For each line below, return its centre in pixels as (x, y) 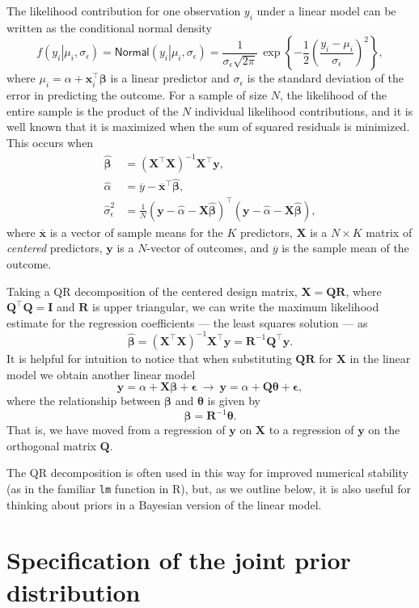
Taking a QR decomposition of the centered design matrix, (152, 291)
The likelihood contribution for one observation (124, 11)
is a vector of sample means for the (136, 232)
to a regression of (311, 430)
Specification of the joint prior (179, 560)
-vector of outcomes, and (208, 248)
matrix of (389, 232)
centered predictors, (55, 248)
